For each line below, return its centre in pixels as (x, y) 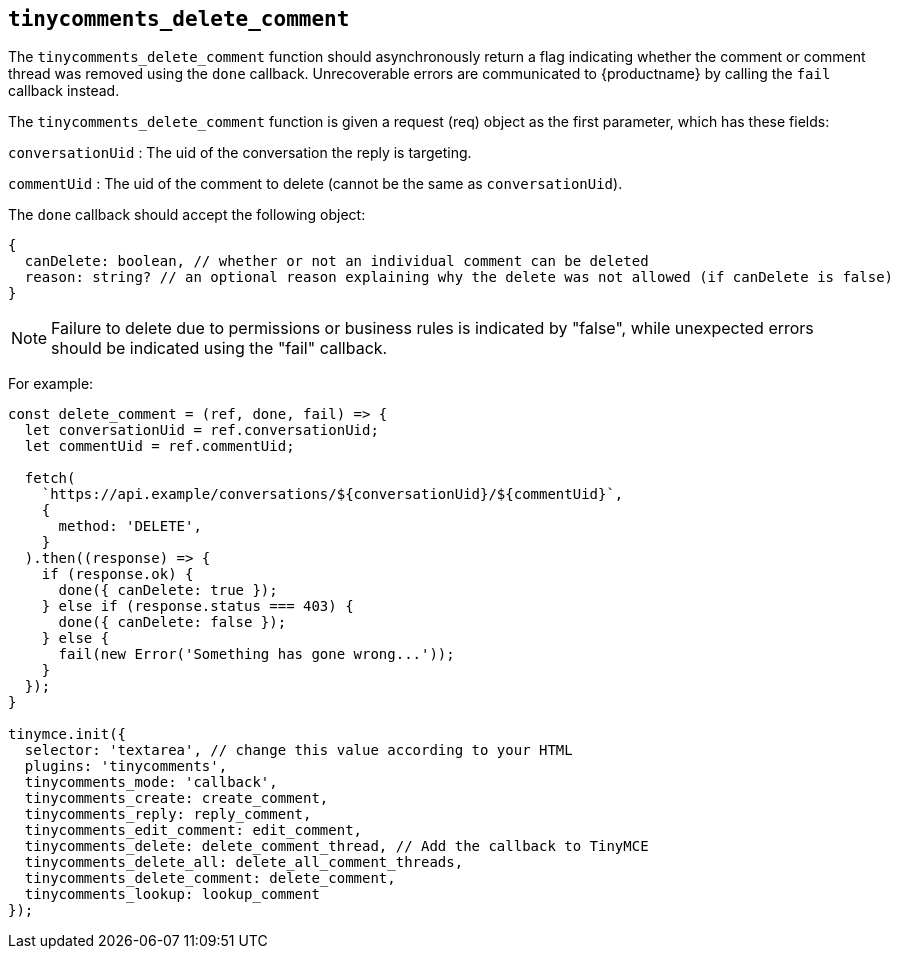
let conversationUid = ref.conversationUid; (201, 430)
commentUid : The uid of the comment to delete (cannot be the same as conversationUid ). (315, 184)
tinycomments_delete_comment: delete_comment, (210, 878)
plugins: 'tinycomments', (126, 766)
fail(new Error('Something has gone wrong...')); (256, 654)
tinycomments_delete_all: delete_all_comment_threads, (244, 862)
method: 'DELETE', (130, 526)
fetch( (50, 478)
